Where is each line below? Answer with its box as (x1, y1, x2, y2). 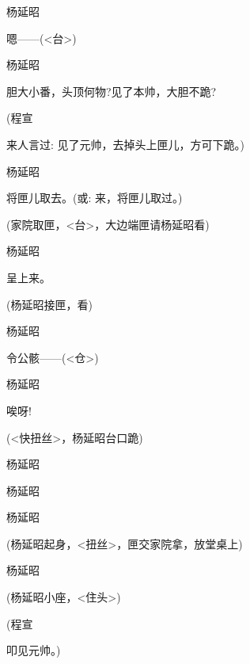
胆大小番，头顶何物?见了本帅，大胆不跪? (6, 82, 217, 99)
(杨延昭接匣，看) (6, 296, 93, 312)
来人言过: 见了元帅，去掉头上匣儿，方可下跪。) (6, 135, 244, 152)
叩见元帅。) (6, 642, 61, 658)
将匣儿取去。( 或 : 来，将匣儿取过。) (6, 189, 183, 206)
